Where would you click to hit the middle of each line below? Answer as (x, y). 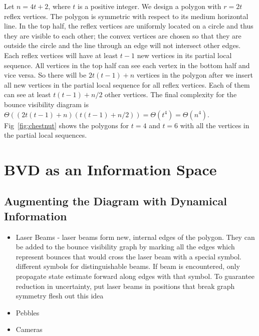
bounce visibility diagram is (46, 104)
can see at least (28, 94)
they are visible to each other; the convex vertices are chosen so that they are (123, 35)
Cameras (29, 329)
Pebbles (28, 312)
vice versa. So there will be (45, 75)
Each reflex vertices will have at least (61, 55)
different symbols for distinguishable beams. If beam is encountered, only (128, 266)
